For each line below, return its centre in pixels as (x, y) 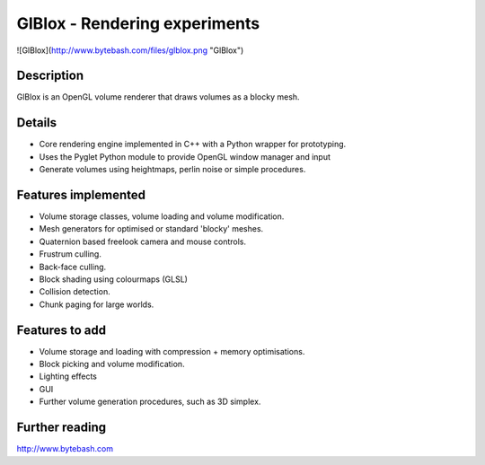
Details (37, 123)
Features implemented (81, 194)
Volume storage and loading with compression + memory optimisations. (172, 351)
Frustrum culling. (71, 254)
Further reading (62, 428)
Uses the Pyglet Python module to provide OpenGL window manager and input (185, 156)
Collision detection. (75, 292)
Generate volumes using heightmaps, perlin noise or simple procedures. (172, 170)
